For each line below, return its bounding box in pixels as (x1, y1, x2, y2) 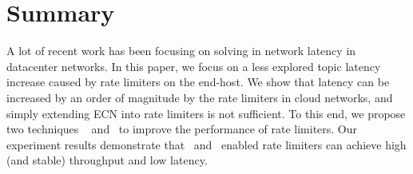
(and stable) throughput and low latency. (6, 152, 208, 168)
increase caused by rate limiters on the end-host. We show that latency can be (6, 73, 390, 90)
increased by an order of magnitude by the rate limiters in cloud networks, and (6, 89, 393, 105)
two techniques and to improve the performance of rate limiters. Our (6, 121, 358, 137)
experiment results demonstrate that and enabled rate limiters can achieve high (6, 136, 407, 152)
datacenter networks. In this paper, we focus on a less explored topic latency (6, 57, 381, 74)
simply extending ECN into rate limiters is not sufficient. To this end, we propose (6, 105, 406, 121)
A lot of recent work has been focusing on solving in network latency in (6, 42, 356, 59)
